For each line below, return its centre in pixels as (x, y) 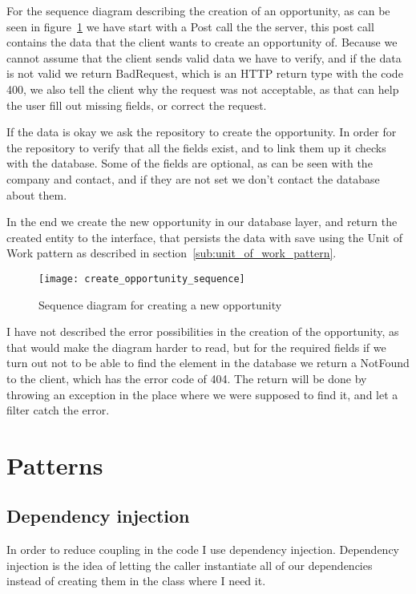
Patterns (55, 465)
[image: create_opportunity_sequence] (142, 279)
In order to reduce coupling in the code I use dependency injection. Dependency (203, 550)
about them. (37, 194)
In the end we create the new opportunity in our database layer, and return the (202, 222)
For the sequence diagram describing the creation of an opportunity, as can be (198, 10)
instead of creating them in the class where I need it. (136, 581)
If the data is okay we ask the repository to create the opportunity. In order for (202, 132)
